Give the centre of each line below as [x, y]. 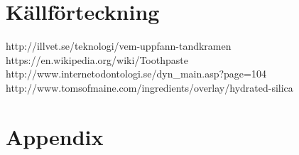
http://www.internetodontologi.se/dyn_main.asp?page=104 [136, 74]
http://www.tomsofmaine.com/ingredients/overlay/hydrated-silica [149, 87]
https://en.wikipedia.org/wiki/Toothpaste [97, 59]
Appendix [55, 136]
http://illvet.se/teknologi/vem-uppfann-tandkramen [119, 46]
